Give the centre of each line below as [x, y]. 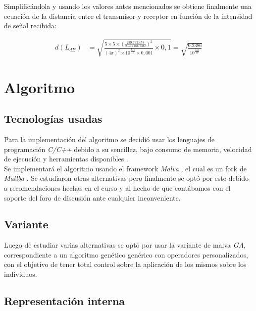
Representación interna [65, 301]
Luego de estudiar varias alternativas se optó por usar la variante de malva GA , [125, 245]
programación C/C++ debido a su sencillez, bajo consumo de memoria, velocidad [128, 149]
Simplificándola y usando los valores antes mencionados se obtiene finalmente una [128, 6]
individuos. [21, 274]
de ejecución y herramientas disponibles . [66, 159]
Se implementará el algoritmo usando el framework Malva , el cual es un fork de [125, 168]
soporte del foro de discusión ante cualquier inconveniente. [92, 197]
